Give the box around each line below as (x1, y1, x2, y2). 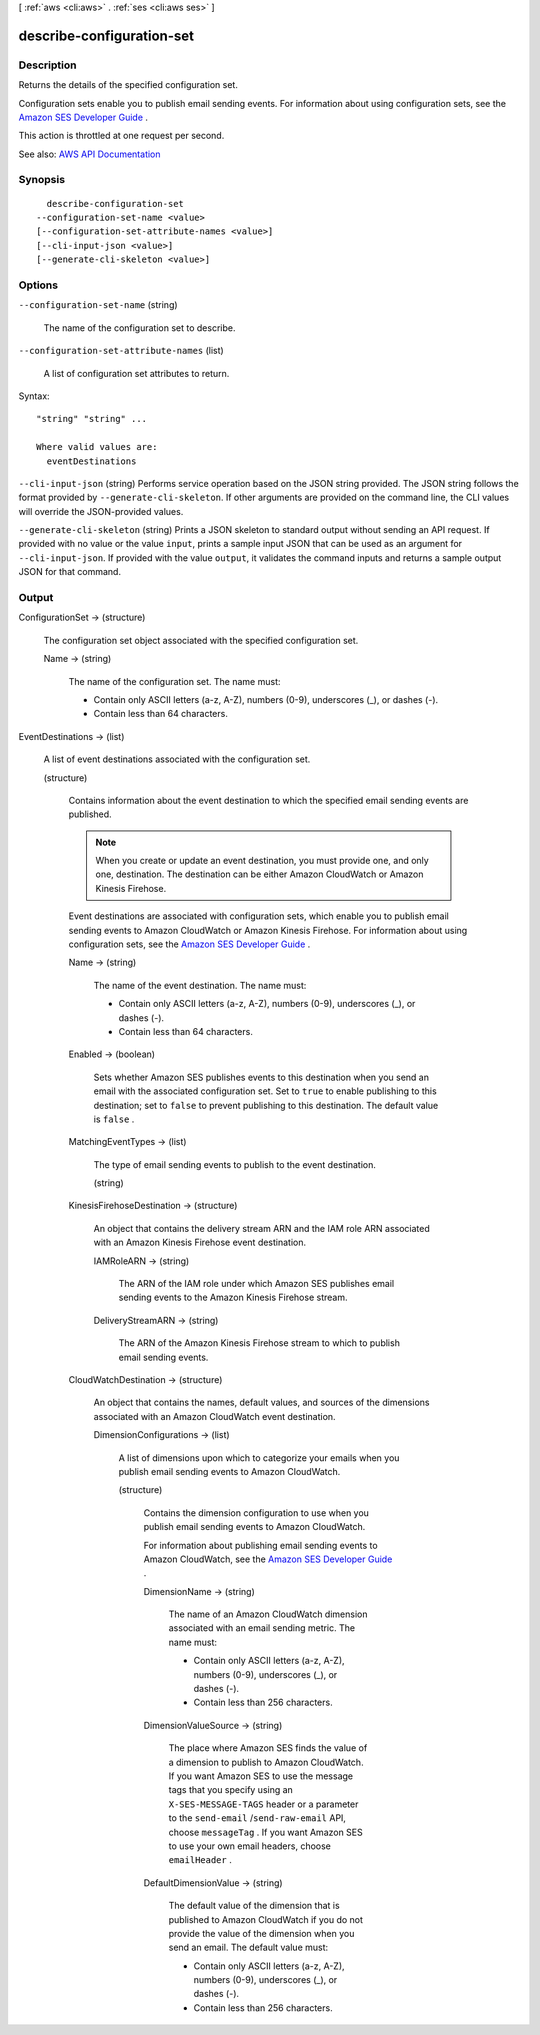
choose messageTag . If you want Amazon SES (168, 1826, 364, 1838)
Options (18, 278, 59, 292)
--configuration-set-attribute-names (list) (18, 345, 224, 357)
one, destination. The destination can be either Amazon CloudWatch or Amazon (95, 868, 424, 880)
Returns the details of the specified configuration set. (18, 79, 239, 91)
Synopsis (18, 173, 65, 187)
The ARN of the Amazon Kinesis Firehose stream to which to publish (118, 1337, 400, 1349)
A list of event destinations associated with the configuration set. (43, 753, 311, 765)
